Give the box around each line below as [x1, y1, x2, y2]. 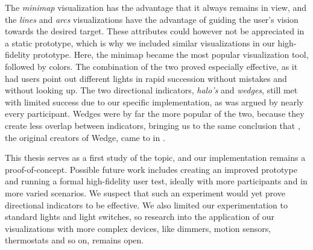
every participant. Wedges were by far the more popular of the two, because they [5, 107, 305, 120]
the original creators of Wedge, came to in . [5, 131, 165, 143]
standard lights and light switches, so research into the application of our [5, 210, 275, 223]
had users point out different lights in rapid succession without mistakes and [5, 72, 287, 84]
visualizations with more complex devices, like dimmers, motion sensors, [5, 222, 271, 234]
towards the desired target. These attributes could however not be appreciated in [5, 25, 305, 37]
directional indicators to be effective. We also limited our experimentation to [5, 198, 288, 211]
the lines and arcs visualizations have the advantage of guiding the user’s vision [5, 13, 299, 25]
